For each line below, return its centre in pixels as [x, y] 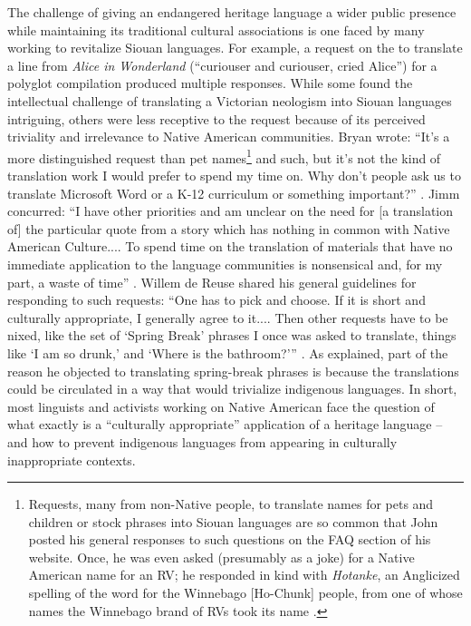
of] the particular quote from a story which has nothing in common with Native [229, 228]
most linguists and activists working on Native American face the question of [221, 406]
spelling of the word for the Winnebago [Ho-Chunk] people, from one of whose [245, 593]
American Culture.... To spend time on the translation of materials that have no [230, 246]
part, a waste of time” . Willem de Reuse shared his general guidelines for [212, 282]
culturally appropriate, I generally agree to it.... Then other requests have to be [228, 317]
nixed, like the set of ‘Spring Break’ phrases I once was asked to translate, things [232, 335]
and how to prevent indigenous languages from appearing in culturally [202, 441]
